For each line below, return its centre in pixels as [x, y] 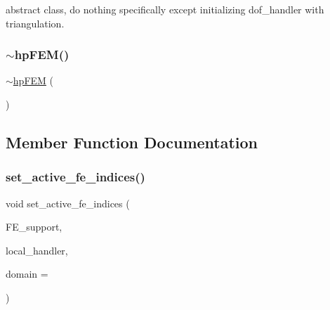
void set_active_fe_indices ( [68, 203]
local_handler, [37, 250]
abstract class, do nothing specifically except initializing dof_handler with [165, 9]
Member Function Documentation [132, 142]
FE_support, [34, 227]
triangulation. [35, 23]
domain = [27, 274]
